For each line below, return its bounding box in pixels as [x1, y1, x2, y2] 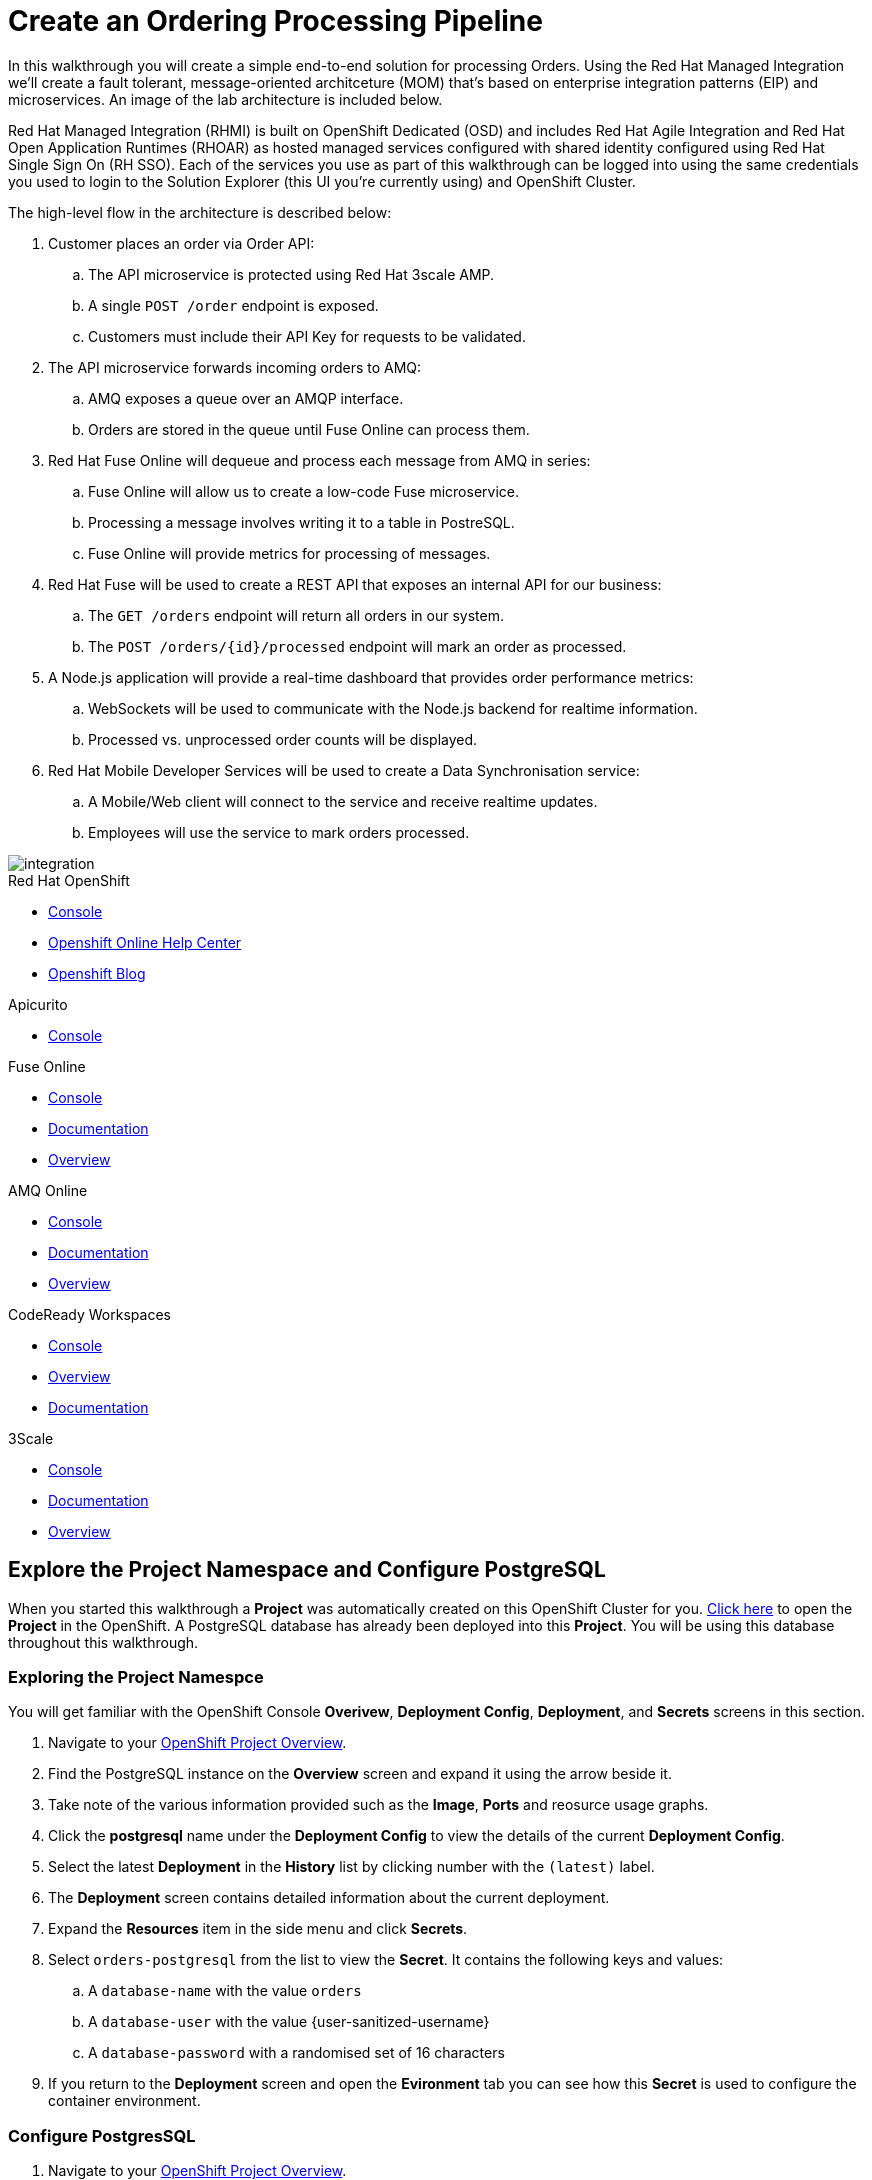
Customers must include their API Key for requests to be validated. [88, 327, 526, 345]
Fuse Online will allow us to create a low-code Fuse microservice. [88, 482, 519, 500]
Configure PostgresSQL [8, 2125, 196, 2146]
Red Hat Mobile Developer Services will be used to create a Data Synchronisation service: [48, 761, 640, 779]
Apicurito [8, 995, 68, 1013]
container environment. [48, 2092, 201, 2110]
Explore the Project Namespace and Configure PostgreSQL [8, 1557, 606, 1583]
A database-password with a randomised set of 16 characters [88, 2044, 505, 2062]
